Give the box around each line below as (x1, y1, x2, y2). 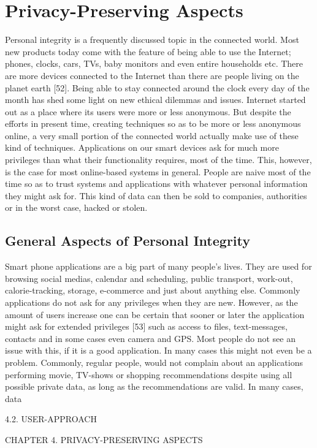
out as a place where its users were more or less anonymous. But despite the (5, 105, 291, 118)
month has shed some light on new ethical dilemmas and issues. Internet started (5, 93, 306, 106)
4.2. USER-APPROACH (5, 412, 97, 425)
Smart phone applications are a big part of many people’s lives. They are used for (5, 260, 312, 273)
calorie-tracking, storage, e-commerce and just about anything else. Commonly (5, 284, 300, 297)
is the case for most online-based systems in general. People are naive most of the (5, 165, 311, 178)
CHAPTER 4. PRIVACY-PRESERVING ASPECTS (5, 433, 203, 446)
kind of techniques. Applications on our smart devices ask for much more (5, 141, 279, 154)
